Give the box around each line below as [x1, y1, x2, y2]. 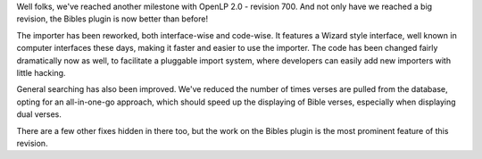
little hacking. [16, 67, 66, 78]
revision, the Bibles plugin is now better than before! [16, 13, 209, 24]
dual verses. [16, 109, 62, 120]
